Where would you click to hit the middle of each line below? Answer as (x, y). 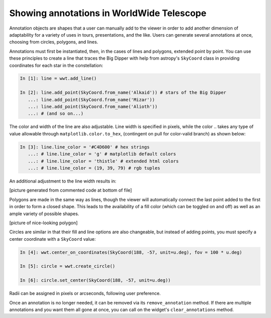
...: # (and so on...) (56, 114)
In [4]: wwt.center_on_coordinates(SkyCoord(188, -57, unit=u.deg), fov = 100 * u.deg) (131, 252)
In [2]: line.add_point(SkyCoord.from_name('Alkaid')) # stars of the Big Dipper (123, 93)
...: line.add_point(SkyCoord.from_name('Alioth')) (93, 107)
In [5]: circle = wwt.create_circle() (67, 266)
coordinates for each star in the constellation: (56, 65)
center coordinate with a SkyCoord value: (53, 239)
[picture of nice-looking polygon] (43, 223)
